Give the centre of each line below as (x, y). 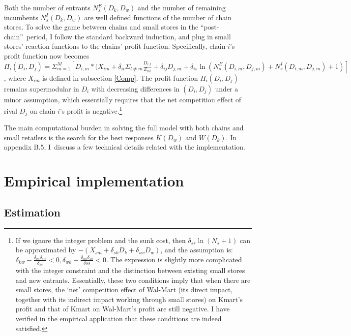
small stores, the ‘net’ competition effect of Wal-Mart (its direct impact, (124, 290)
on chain (43, 110)
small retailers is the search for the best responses (79, 137)
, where (15, 77)
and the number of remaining (181, 7)
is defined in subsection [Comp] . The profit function (120, 77)
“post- (210, 27)
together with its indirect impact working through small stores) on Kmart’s (129, 299)
